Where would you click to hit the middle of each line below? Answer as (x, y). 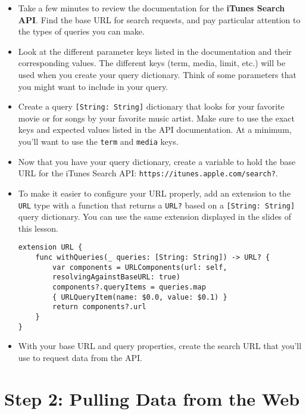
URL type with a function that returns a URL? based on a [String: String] (157, 205)
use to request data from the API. (80, 357)
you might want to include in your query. (93, 86)
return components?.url (99, 307)
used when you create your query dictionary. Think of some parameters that (157, 74)
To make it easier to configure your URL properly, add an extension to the (154, 193)
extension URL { (50, 248)
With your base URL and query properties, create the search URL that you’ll (160, 346)
